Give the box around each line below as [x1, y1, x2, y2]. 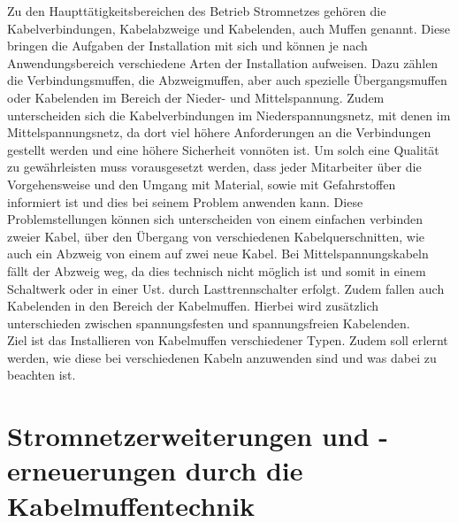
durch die [185, 452, 303, 488]
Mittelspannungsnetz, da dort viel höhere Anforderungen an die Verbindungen [7, 123, 431, 142]
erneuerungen [7, 452, 177, 488]
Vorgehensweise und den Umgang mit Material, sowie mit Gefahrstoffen [7, 174, 396, 193]
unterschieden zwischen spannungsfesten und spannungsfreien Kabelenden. [7, 313, 410, 332]
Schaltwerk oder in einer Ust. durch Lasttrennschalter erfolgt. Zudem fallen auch [7, 279, 445, 297]
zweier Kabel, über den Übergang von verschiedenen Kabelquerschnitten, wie [7, 227, 425, 245]
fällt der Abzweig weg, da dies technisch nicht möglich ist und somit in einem [7, 261, 426, 280]
